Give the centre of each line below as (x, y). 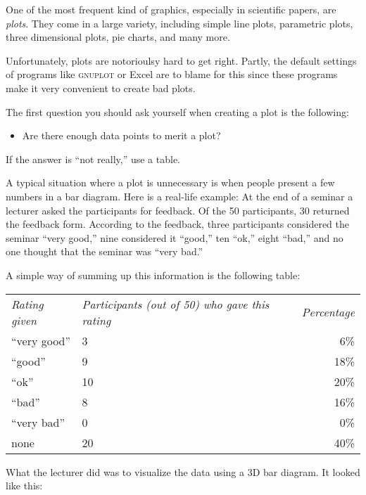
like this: (24, 486)
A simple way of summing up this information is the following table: (153, 275)
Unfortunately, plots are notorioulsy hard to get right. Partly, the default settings (181, 60)
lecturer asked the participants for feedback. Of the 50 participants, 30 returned (178, 210)
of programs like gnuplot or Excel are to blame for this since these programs (172, 74)
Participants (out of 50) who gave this (176, 304)
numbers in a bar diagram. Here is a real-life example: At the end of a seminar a (179, 196)
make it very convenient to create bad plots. (101, 88)
